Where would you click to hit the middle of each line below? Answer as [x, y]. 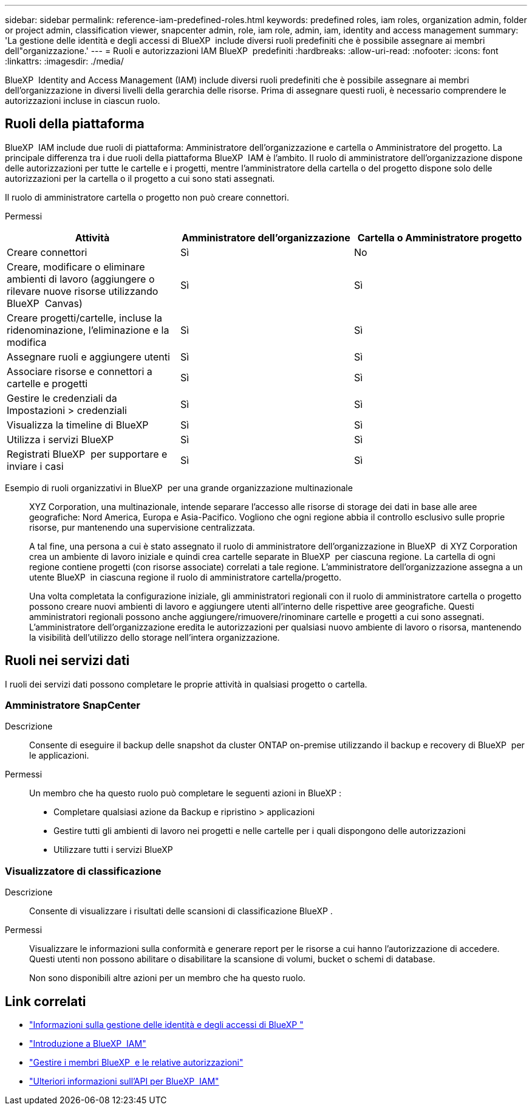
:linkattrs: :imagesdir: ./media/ [64, 61]
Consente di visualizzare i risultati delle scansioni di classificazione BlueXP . [181, 911]
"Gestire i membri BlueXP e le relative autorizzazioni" [136, 1063]
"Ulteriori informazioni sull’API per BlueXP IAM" [124, 1081]
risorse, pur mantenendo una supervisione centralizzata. [142, 527]
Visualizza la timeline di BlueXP [78, 425]
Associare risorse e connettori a [80, 371]
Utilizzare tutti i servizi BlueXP [113, 850]
